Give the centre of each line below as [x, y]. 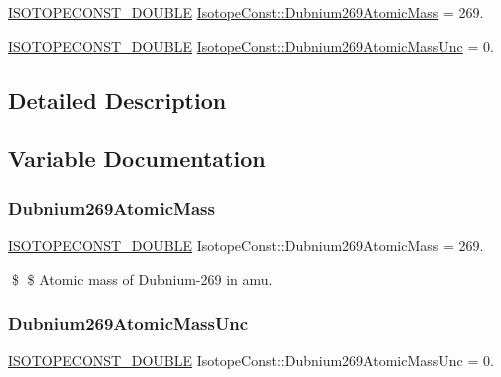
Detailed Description [117, 99]
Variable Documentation [137, 158]
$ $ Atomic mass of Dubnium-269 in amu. [142, 278]
